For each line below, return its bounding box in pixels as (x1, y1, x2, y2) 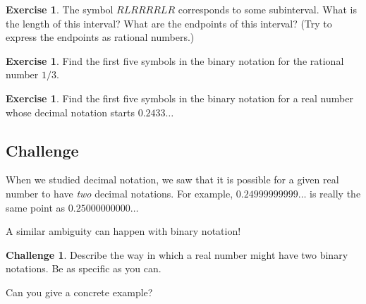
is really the (310, 186, 361, 200)
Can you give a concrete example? (6, 284, 153, 299)
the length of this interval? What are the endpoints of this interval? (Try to (6, 16, 332, 30)
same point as (6, 200, 66, 214)
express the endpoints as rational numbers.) (6, 30, 195, 44)
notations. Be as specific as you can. (6, 261, 161, 276)
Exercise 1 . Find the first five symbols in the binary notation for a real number (6, 90, 353, 105)
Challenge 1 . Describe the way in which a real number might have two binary (6, 247, 348, 262)
